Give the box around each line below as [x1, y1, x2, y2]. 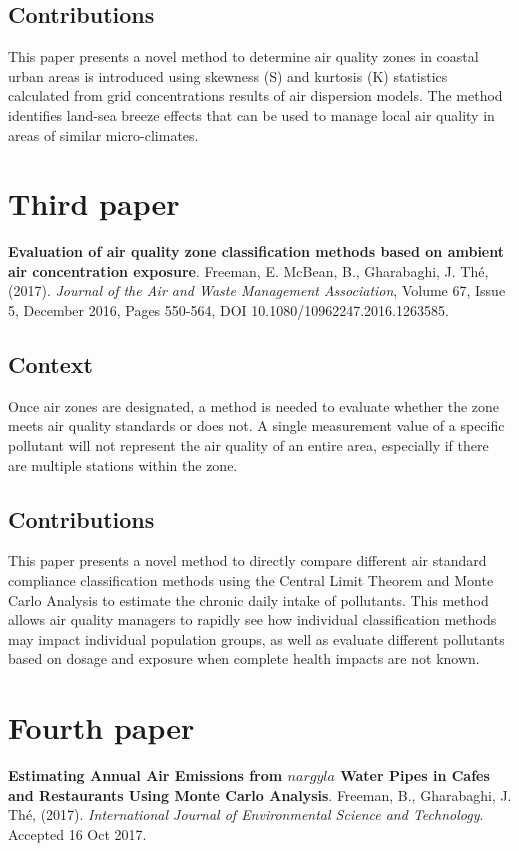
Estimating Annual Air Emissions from [8, 765, 283, 786]
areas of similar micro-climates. [8, 124, 199, 145]
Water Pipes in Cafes [340, 765, 490, 786]
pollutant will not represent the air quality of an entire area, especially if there [8, 435, 489, 456]
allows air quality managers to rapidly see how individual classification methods [8, 609, 497, 630]
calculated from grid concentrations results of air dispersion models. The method [8, 85, 503, 106]
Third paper [8, 183, 180, 224]
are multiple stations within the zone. [8, 454, 238, 475]
